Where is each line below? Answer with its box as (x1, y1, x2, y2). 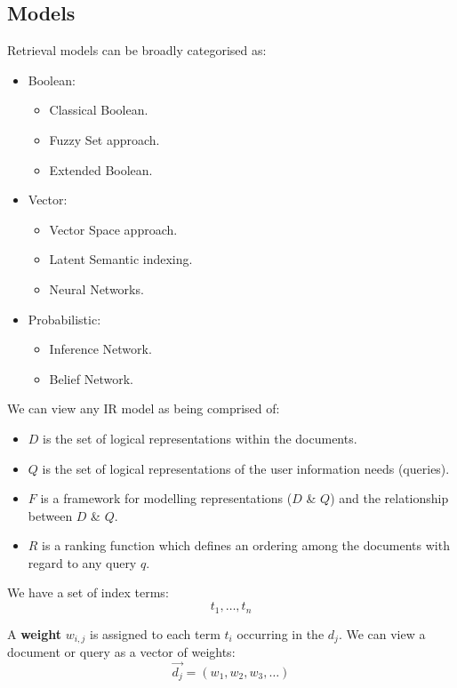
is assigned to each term (89, 624, 220, 643)
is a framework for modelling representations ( (40, 489, 293, 508)
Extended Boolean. (49, 160, 153, 179)
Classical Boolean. (49, 100, 148, 119)
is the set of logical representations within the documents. (43, 428, 357, 447)
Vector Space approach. (49, 220, 178, 238)
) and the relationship (330, 489, 449, 508)
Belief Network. (49, 369, 133, 388)
